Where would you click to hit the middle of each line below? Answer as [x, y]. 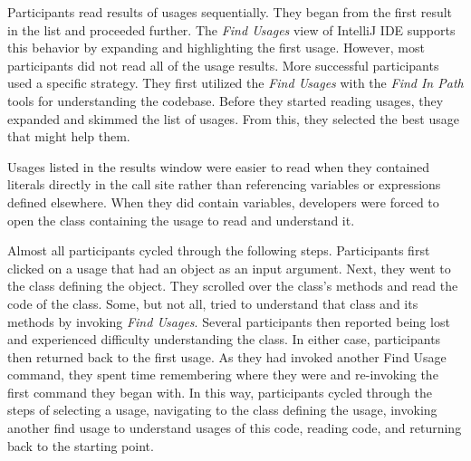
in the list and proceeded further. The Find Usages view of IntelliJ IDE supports [231, 29]
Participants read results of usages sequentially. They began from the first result [230, 12]
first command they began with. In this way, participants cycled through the [220, 392]
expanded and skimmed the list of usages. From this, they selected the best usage [233, 118]
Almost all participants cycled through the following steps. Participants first [219, 250]
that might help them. [69, 136]
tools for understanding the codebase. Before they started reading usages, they [226, 100]
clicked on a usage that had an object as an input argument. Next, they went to [229, 268]
